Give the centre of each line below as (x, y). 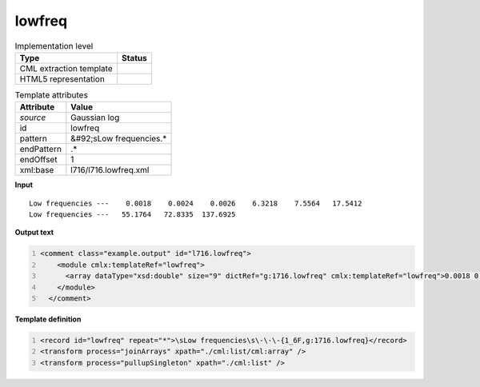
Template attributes (51, 95)
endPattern (40, 150)
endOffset (38, 160)
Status (134, 58)
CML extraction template (66, 68)
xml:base (37, 170)
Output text (34, 233)
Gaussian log (95, 118)
